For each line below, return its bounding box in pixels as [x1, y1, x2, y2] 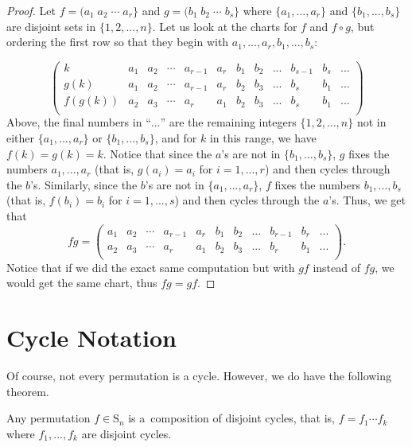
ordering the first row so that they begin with [6, 33, 229, 50]
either [6, 130, 35, 146]
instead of [313, 258, 360, 275]
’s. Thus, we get [328, 192, 406, 208]
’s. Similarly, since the [30, 176, 138, 192]
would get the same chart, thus [6, 274, 157, 291]
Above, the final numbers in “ [6, 114, 151, 130]
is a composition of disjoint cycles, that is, [128, 410, 335, 426]
